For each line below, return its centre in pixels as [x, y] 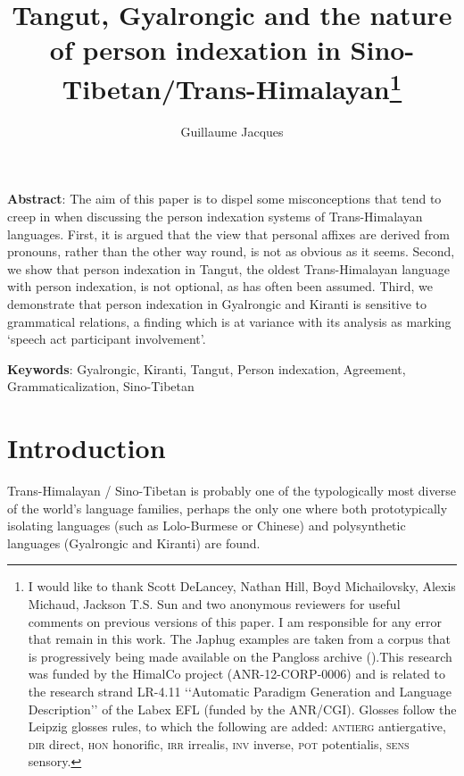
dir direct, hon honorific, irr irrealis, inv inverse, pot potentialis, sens [219, 743]
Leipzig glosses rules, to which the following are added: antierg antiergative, [237, 726]
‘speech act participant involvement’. [107, 339]
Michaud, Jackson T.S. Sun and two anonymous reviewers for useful [214, 604]
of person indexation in [195, 50]
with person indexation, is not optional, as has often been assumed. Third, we [220, 286]
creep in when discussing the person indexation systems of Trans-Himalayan [215, 217]
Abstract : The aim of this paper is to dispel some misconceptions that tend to [224, 199]
